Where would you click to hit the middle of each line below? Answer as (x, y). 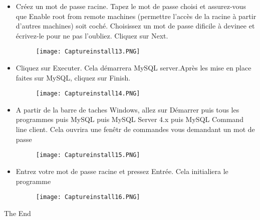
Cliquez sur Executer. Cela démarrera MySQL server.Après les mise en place (134, 68)
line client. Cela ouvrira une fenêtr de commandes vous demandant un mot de (135, 129)
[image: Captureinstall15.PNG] (88, 155)
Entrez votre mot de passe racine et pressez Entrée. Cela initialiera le (122, 171)
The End (18, 213)
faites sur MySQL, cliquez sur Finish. (73, 77)
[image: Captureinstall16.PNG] (88, 197)
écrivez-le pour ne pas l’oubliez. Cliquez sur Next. (92, 35)
